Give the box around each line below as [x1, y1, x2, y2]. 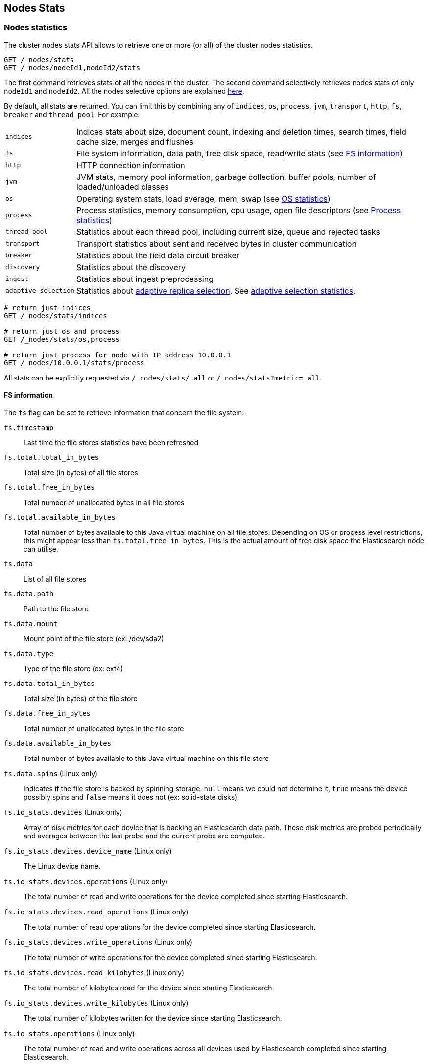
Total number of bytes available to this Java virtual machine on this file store [24, 754, 269, 763]
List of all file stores [24, 575, 87, 583]
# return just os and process [4, 327, 120, 335]
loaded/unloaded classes [76, 181, 169, 192]
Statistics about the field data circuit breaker [76, 250, 239, 260]
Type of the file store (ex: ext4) [24, 664, 123, 673]
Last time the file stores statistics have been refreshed [24, 438, 199, 447]
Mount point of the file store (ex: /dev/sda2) [24, 634, 164, 643]
